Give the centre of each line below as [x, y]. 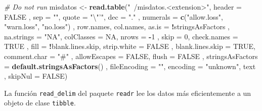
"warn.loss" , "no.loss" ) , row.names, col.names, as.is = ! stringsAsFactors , [117, 26]
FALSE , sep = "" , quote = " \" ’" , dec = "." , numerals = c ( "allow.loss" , [114, 16]
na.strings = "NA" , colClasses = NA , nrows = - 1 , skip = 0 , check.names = [121, 36]
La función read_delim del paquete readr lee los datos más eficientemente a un [128, 93]
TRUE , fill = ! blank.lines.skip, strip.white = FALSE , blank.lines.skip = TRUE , [130, 46]
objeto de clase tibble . [40, 103]
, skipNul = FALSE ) [36, 76]
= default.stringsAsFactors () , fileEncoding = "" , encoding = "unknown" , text [130, 66]
